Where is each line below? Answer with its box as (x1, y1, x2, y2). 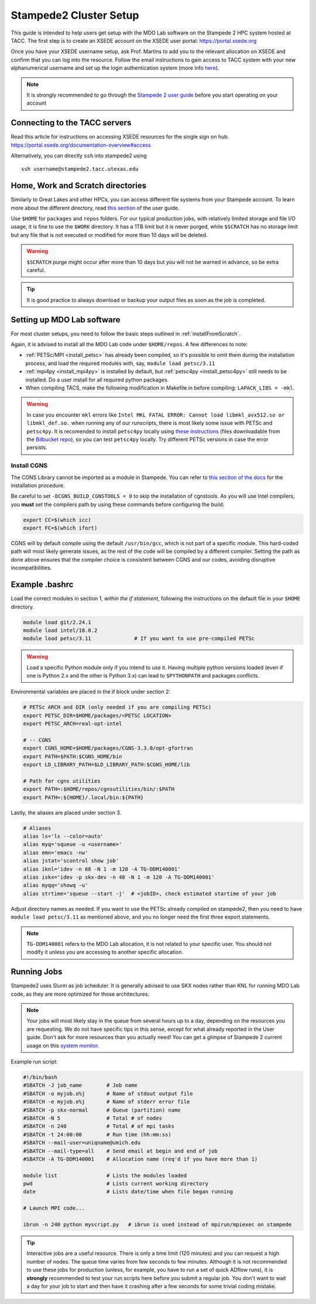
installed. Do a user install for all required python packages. (25, 376, 169, 383)
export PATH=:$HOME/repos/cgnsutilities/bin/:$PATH (23, 786, 175, 793)
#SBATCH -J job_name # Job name (23, 1082, 138, 1089)
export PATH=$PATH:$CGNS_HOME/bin (23, 753, 122, 760)
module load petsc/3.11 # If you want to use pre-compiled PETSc (23, 635, 255, 642)
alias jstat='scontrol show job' (23, 858, 119, 864)
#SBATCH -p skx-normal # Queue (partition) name (23, 1106, 181, 1113)
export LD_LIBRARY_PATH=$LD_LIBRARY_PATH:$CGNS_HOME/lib (23, 761, 190, 768)
